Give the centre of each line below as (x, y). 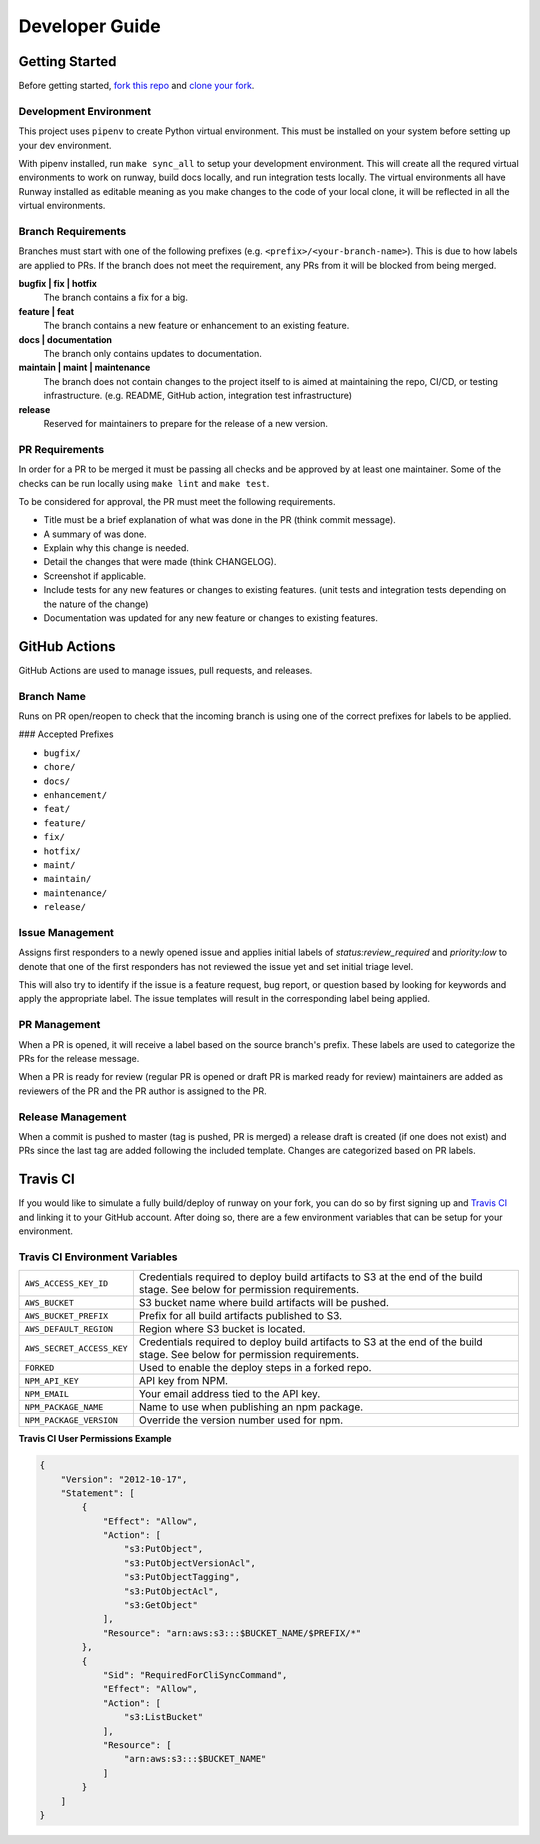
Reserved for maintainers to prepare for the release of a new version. (186, 423)
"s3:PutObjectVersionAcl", (190, 1563)
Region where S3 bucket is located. (222, 1329)
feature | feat (46, 311)
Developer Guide (89, 26)
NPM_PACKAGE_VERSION (71, 1420)
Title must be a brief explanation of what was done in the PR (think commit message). (220, 520)
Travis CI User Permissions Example (95, 1439)
